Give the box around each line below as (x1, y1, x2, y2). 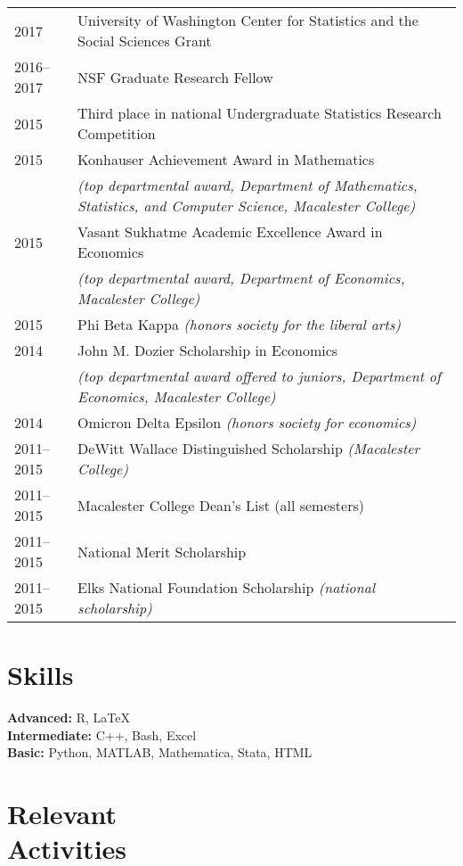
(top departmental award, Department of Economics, (77, 268, 405, 288)
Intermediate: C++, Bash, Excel (7, 725, 197, 744)
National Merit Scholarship (77, 540, 247, 562)
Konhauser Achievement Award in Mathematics (77, 149, 375, 169)
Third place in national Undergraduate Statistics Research (77, 103, 442, 123)
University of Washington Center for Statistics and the (77, 10, 418, 30)
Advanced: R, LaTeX (7, 708, 130, 727)
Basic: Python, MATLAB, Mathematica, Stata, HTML (7, 743, 313, 762)
